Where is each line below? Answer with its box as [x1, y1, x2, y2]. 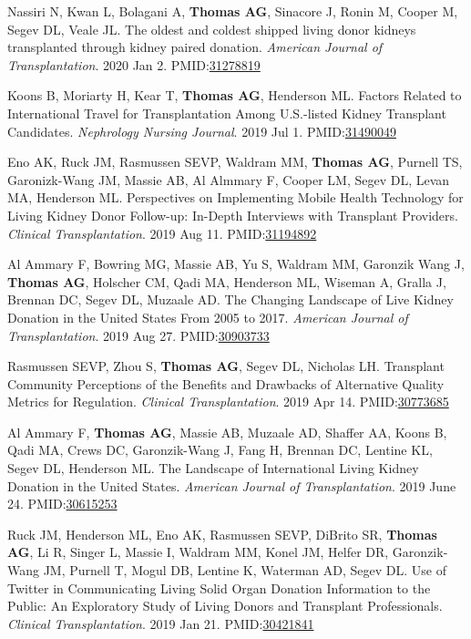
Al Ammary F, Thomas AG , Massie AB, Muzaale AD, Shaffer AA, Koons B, [7, 422, 447, 441]
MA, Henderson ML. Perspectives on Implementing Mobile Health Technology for [7, 188, 464, 207]
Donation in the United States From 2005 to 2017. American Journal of [7, 307, 408, 326]
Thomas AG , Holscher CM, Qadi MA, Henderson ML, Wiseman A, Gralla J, [7, 272, 446, 291]
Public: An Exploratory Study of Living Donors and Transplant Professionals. [7, 596, 443, 615]
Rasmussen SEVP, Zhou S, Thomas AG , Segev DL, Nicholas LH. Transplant [7, 356, 445, 376]
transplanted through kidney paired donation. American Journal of [7, 37, 383, 57]
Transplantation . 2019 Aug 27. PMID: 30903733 [7, 325, 270, 345]
